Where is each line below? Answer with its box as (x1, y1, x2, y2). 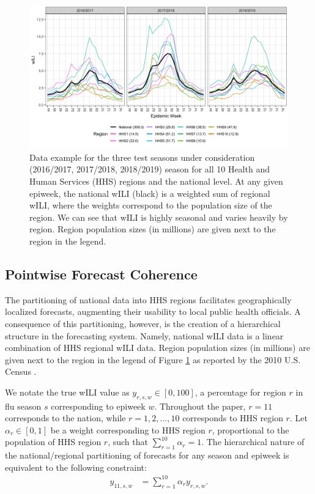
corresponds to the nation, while (5, 411, 126, 424)
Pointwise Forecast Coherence (5, 264, 198, 283)
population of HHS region (5, 435, 102, 448)
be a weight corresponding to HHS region (50, 423, 206, 436)
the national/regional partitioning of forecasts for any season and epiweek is (5, 449, 289, 462)
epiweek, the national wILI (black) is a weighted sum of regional (29, 186, 270, 199)
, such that (108, 435, 148, 448)
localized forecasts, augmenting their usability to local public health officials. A (5, 305, 301, 318)
